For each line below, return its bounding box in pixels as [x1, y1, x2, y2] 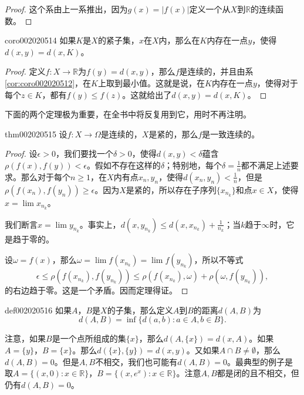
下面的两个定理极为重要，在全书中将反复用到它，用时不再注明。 [5, 108, 251, 120]
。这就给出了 [122, 88, 172, 100]
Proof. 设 [5, 147, 38, 160]
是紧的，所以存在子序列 [126, 183, 217, 195]
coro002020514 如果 [5, 34, 76, 46]
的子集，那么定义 [107, 303, 173, 316]
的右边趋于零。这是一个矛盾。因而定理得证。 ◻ [5, 284, 188, 296]
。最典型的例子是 [227, 355, 293, 367]
